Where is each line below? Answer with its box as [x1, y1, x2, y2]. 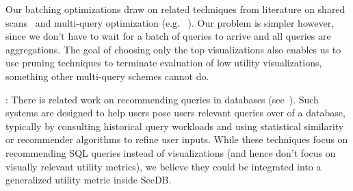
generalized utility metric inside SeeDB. [5, 173, 172, 187]
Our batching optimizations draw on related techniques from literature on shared [5, 2, 345, 16]
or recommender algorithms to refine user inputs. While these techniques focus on [5, 132, 348, 147]
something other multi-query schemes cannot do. [5, 68, 209, 83]
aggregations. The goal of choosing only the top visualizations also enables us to [5, 42, 341, 56]
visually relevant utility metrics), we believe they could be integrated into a [5, 159, 322, 173]
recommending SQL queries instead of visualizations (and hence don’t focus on [5, 145, 336, 160]
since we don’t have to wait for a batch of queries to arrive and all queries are [5, 29, 331, 43]
